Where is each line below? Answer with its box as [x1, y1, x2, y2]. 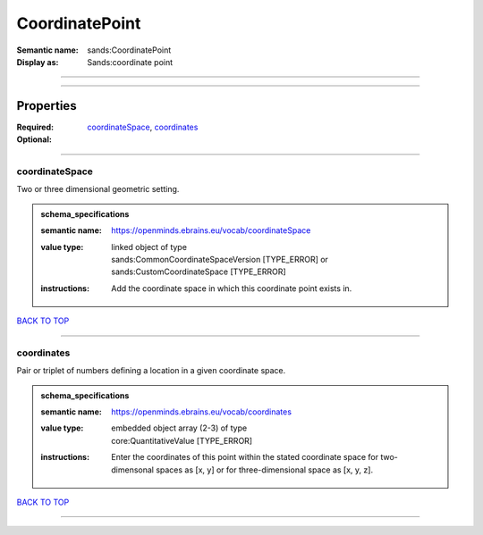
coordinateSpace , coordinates [87, 121, 199, 132]
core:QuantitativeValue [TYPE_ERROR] [111, 435, 253, 446]
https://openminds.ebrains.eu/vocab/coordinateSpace [111, 225, 311, 236]
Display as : [16, 56, 59, 67]
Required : [16, 121, 54, 132]
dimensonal [111, 464, 154, 475]
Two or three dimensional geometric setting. [16, 184, 180, 195]
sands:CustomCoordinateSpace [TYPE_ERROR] [111, 266, 286, 277]
